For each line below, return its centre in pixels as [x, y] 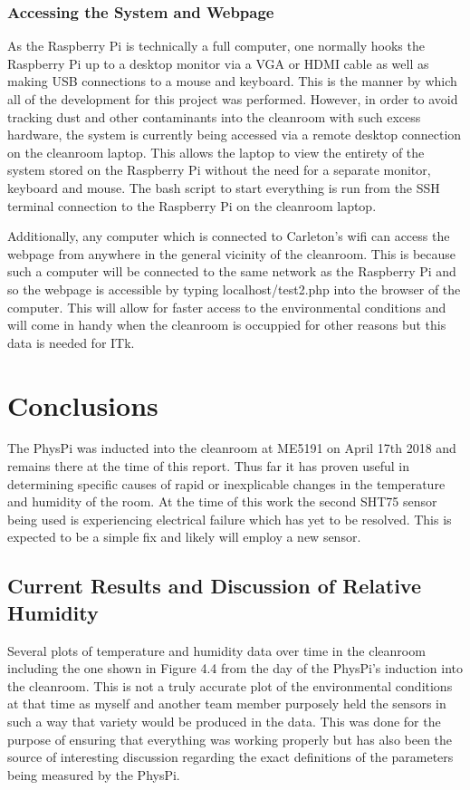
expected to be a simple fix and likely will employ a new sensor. [184, 537]
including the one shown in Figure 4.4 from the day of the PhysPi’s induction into [235, 668]
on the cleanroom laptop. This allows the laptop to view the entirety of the [216, 152]
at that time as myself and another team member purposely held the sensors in [227, 703]
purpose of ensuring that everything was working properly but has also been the [230, 739]
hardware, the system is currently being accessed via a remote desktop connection [235, 135]
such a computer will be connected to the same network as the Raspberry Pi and [232, 271]
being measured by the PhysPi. [94, 774]
